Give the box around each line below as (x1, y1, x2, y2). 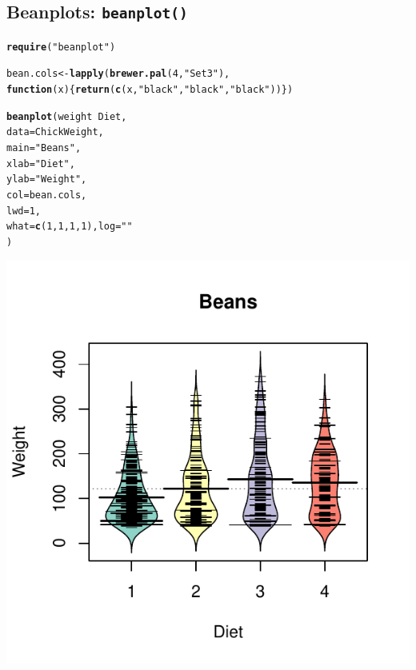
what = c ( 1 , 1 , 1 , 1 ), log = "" (6, 221, 133, 233)
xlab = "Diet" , (6, 158, 75, 169)
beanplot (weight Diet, (6, 110, 127, 122)
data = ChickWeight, (6, 126, 104, 138)
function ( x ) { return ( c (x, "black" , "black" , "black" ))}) (6, 84, 294, 96)
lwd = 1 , (6, 205, 41, 217)
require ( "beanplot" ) (6, 41, 116, 53)
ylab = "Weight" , (6, 173, 87, 185)
